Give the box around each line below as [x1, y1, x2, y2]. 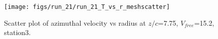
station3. [4, 27, 31, 38]
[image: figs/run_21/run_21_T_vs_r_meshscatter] [4, 3, 170, 10]
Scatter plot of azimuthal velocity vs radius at [4, 17, 146, 28]
